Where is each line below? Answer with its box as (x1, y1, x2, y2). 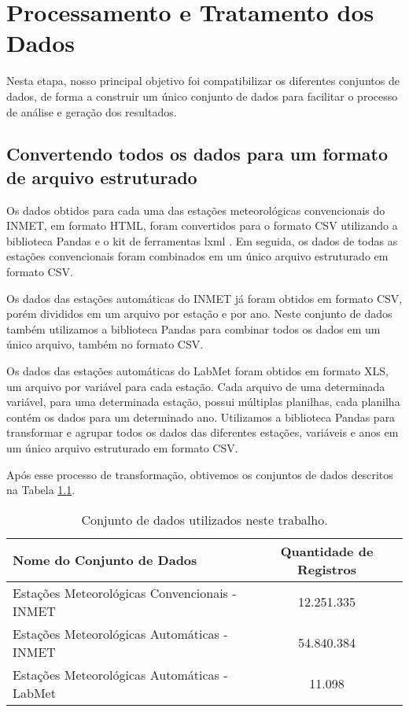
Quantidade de (280, 541, 374, 560)
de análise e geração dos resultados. (6, 103, 177, 120)
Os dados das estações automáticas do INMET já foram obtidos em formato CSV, (6, 290, 403, 306)
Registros (297, 559, 357, 578)
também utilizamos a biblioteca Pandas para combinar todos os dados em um (6, 320, 381, 337)
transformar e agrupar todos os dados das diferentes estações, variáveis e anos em (6, 424, 399, 441)
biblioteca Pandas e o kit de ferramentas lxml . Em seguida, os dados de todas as (6, 232, 398, 249)
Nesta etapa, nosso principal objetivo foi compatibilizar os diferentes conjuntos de (6, 72, 400, 89)
